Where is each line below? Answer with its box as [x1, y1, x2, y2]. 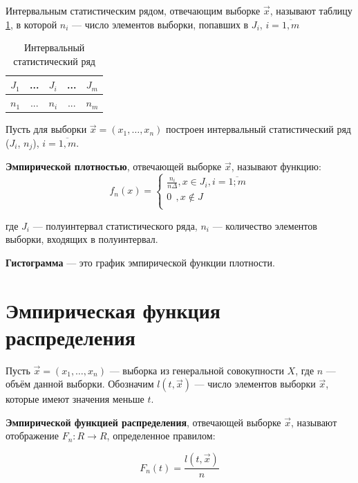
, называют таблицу [270, 3, 352, 17]
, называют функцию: [231, 159, 321, 174]
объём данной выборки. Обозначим [6, 376, 154, 391]
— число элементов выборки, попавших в [72, 17, 249, 31]
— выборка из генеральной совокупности [109, 363, 284, 377]
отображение [6, 428, 59, 443]
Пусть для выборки [6, 122, 87, 136]
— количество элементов [212, 218, 317, 233]
